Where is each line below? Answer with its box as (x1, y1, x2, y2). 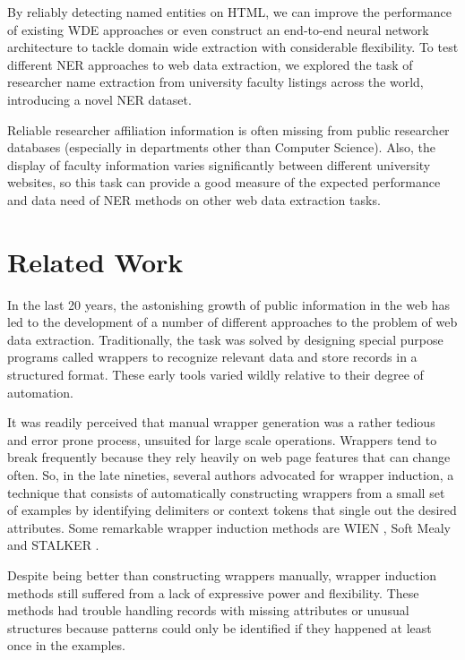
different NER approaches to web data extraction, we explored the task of (7, 55, 413, 73)
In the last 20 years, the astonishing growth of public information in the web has (7, 295, 451, 313)
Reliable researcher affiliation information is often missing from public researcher (7, 120, 450, 139)
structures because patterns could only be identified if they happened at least (7, 618, 432, 637)
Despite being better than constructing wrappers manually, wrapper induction (7, 565, 437, 584)
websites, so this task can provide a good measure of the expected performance (7, 173, 441, 192)
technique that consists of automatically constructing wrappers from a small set (7, 483, 445, 501)
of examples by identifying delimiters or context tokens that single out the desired (7, 501, 457, 519)
